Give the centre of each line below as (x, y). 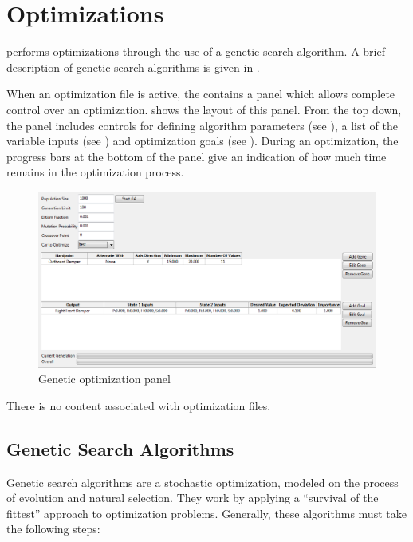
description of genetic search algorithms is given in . (133, 67)
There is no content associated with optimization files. (139, 405)
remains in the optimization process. (95, 172)
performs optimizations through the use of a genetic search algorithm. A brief (196, 51)
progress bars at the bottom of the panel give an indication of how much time (197, 156)
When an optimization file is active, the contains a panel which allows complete (201, 94)
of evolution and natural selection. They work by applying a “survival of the (193, 498)
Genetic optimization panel (104, 379)
